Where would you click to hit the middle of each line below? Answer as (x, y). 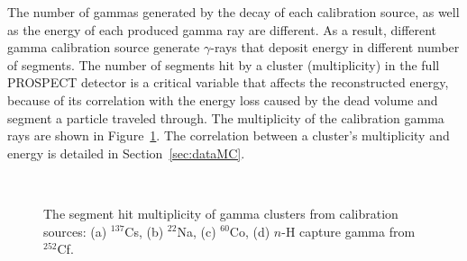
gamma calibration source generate (104, 47)
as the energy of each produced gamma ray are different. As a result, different (222, 29)
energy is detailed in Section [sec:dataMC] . (126, 153)
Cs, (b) (144, 231)
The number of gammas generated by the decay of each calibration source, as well (233, 12)
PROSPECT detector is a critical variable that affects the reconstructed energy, (228, 82)
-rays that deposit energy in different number (335, 47)
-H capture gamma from (348, 231)
